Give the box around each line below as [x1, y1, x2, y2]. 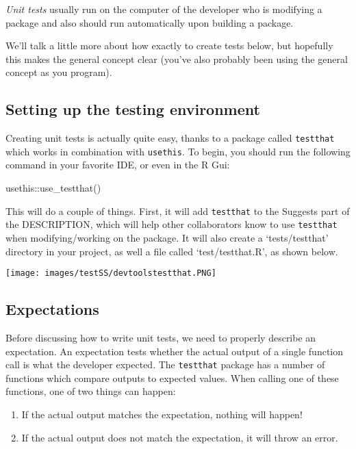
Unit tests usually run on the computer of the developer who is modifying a [5, 2, 322, 16]
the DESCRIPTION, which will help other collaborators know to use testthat [5, 217, 338, 231]
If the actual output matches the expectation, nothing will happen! [21, 407, 303, 422]
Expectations [5, 298, 99, 320]
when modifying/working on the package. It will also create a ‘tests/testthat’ [5, 230, 329, 244]
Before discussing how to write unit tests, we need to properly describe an [5, 331, 316, 345]
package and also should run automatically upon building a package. [5, 15, 294, 29]
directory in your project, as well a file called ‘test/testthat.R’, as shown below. [5, 244, 338, 258]
